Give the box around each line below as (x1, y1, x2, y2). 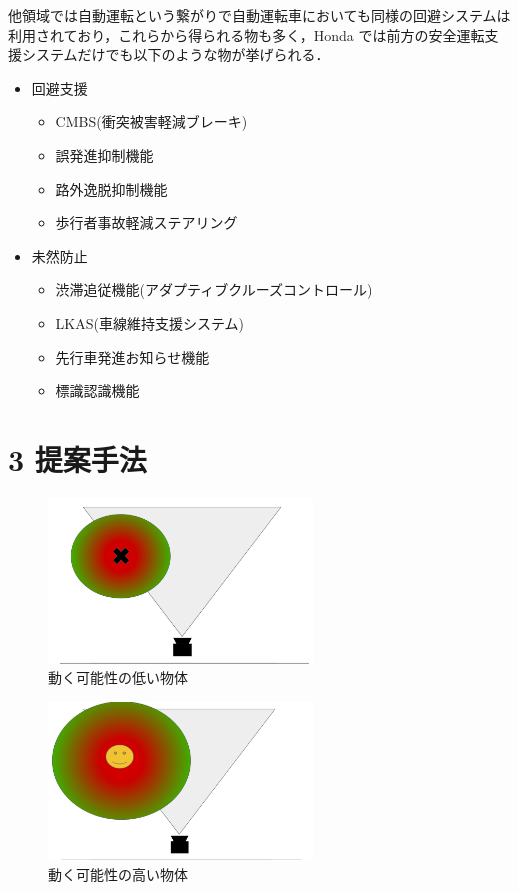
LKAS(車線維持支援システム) (55, 312, 244, 333)
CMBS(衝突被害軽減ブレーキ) (55, 111, 248, 132)
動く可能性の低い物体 (48, 667, 188, 688)
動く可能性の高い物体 (48, 863, 188, 884)
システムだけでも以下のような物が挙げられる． (21, 44, 330, 65)
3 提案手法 (8, 438, 147, 479)
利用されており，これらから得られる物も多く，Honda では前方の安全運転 (8, 24, 485, 45)
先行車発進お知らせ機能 (55, 346, 210, 367)
